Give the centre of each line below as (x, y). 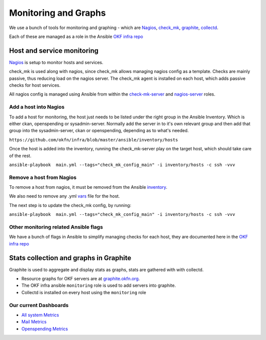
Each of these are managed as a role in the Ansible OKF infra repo (76, 36)
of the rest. (20, 156)
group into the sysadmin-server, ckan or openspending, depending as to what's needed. (99, 131)
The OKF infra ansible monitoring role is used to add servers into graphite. (99, 285)
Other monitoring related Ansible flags (56, 227)
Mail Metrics (34, 322)
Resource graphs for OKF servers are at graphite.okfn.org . (81, 279)
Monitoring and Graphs (57, 13)
